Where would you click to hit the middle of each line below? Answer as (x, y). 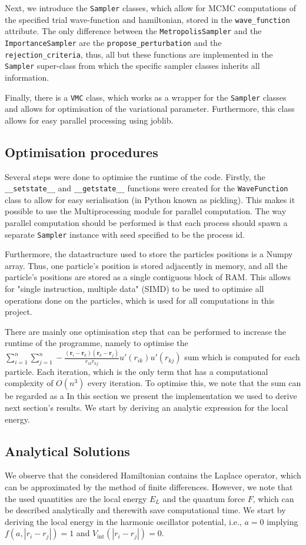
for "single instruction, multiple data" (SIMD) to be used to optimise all (134, 289)
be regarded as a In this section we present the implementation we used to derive (151, 396)
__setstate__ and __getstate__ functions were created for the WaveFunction (147, 188)
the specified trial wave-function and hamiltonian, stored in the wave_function (147, 19)
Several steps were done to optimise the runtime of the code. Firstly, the (135, 176)
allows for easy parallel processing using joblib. (89, 120)
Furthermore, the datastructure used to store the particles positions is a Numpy (149, 254)
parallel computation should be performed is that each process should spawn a (146, 223)
